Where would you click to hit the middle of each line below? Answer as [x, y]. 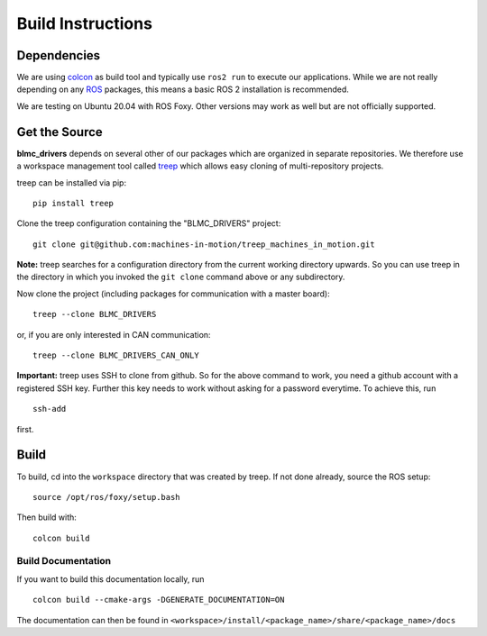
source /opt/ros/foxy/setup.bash [106, 497]
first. [25, 429]
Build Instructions [85, 23]
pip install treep [74, 203]
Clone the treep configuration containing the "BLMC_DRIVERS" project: [149, 223]
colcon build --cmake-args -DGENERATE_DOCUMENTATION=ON [159, 600]
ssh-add [50, 409]
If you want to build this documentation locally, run [110, 579]
